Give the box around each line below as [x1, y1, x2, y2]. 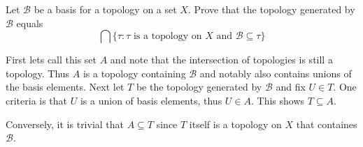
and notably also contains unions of [199, 65, 352, 80]
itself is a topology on [189, 116, 282, 131]
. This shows [250, 93, 305, 107]
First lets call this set [6, 52, 97, 67]
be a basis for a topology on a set [34, 2, 177, 16]
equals [16, 15, 43, 30]
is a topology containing [83, 65, 186, 80]
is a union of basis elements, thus [80, 93, 222, 107]
